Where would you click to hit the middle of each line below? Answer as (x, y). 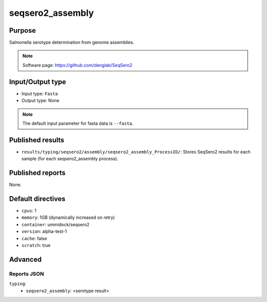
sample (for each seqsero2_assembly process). (70, 159)
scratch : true (36, 245)
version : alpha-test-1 (44, 231)
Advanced (25, 259)
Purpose (22, 30)
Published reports (37, 173)
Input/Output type (38, 82)
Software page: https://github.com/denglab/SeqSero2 (77, 65)
